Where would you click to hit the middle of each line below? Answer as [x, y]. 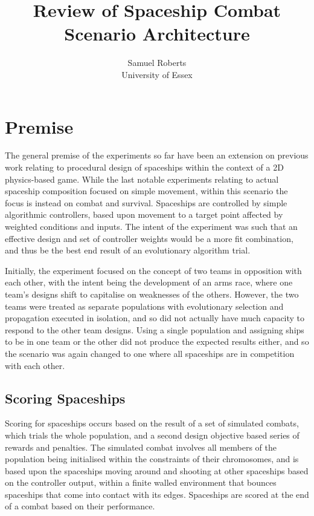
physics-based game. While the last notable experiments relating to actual [142, 179]
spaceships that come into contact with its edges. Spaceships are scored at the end [157, 494]
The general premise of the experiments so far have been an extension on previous [157, 155]
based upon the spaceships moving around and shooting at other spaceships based [157, 470]
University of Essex [157, 74]
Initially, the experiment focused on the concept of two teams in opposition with [153, 270]
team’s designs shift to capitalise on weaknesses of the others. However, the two [152, 294]
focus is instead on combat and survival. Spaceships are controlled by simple [146, 202]
